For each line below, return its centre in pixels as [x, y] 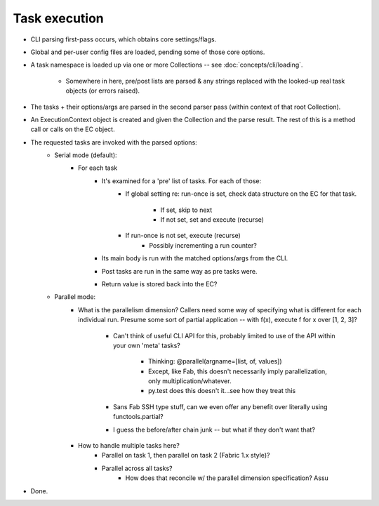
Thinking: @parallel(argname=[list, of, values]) [215, 361]
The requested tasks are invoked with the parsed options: [114, 142]
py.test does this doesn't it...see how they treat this [222, 391]
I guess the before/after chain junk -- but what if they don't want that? [214, 430]
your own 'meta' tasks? [147, 345]
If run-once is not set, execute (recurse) [183, 236]
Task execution [59, 18]
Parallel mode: [75, 297]
